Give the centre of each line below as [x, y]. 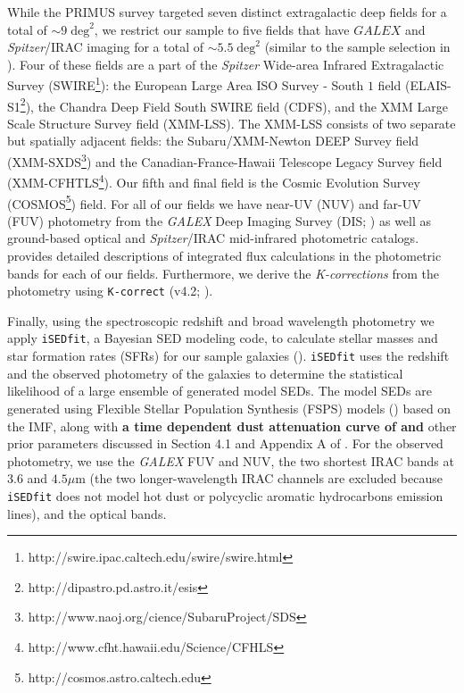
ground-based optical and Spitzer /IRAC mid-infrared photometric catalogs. [213, 238]
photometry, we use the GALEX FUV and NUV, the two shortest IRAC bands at [231, 460]
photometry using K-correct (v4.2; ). [110, 291]
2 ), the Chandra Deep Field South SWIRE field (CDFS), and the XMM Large [234, 104]
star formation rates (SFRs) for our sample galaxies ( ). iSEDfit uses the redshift [228, 356]
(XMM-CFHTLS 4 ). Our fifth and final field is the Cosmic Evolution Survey [214, 181]
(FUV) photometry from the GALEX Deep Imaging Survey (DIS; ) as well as [220, 220]
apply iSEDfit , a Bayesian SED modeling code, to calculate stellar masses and [223, 338]
